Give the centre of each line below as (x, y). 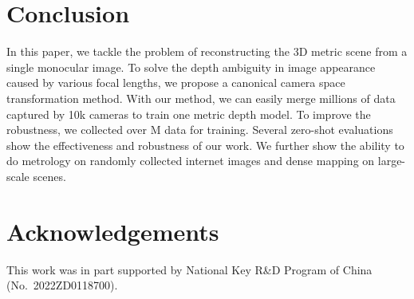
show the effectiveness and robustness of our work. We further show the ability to (205, 145)
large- (392, 161)
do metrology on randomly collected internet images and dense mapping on (191, 161)
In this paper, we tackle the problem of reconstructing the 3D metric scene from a (207, 51)
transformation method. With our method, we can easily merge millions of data (201, 98)
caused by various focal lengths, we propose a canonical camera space (176, 83)
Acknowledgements (113, 231)
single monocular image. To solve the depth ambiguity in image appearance (191, 67)
